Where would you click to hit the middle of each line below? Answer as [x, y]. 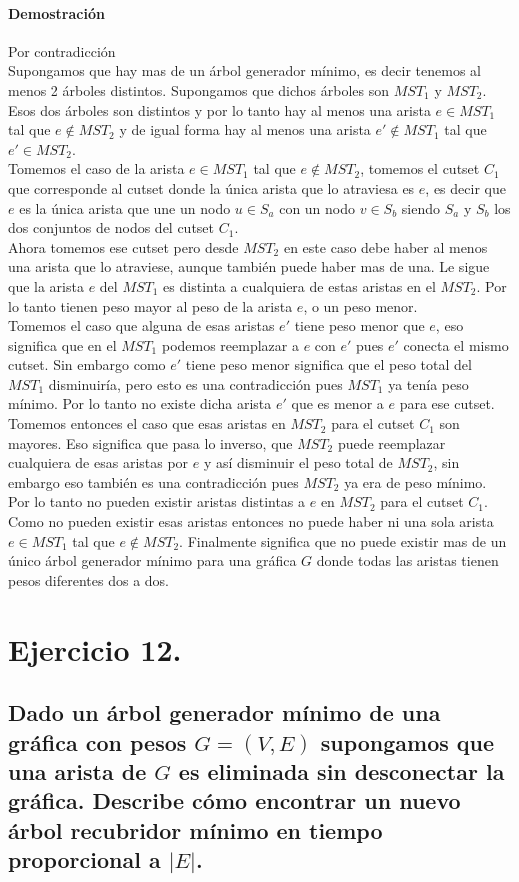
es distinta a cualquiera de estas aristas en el [299, 285]
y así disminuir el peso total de [298, 462]
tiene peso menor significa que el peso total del [328, 364]
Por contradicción [62, 50]
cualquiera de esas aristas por [98, 462]
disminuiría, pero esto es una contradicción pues [195, 383]
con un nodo [317, 207]
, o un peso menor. [360, 305]
